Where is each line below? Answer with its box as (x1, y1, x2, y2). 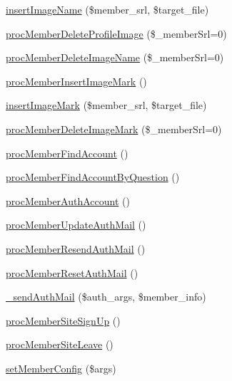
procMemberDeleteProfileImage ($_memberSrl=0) (6, 26, 227, 41)
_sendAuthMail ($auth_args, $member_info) (6, 289, 206, 304)
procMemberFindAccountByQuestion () (6, 169, 180, 184)
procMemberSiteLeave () (6, 337, 114, 352)
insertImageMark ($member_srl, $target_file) (6, 98, 207, 113)
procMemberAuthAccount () (6, 193, 130, 208)
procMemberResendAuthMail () (6, 241, 146, 256)
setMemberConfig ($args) (6, 360, 116, 375)
